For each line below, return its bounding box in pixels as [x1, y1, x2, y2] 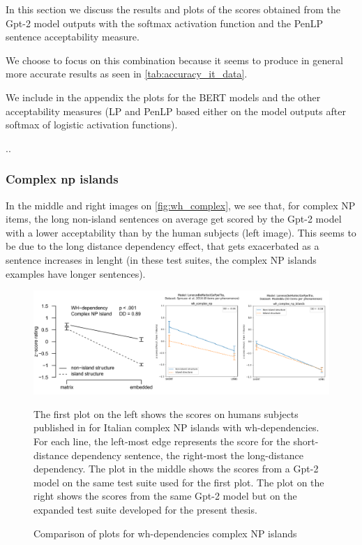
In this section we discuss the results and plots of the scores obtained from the [6, 2, 340, 16]
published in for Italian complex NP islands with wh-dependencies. [33, 420, 319, 435]
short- [293, 433, 319, 448]
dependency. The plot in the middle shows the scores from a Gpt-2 [33, 461, 319, 476]
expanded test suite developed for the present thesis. [33, 502, 257, 516]
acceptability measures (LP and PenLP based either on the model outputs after [6, 103, 346, 118]
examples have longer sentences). [6, 266, 146, 281]
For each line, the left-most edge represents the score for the [33, 433, 290, 448]
